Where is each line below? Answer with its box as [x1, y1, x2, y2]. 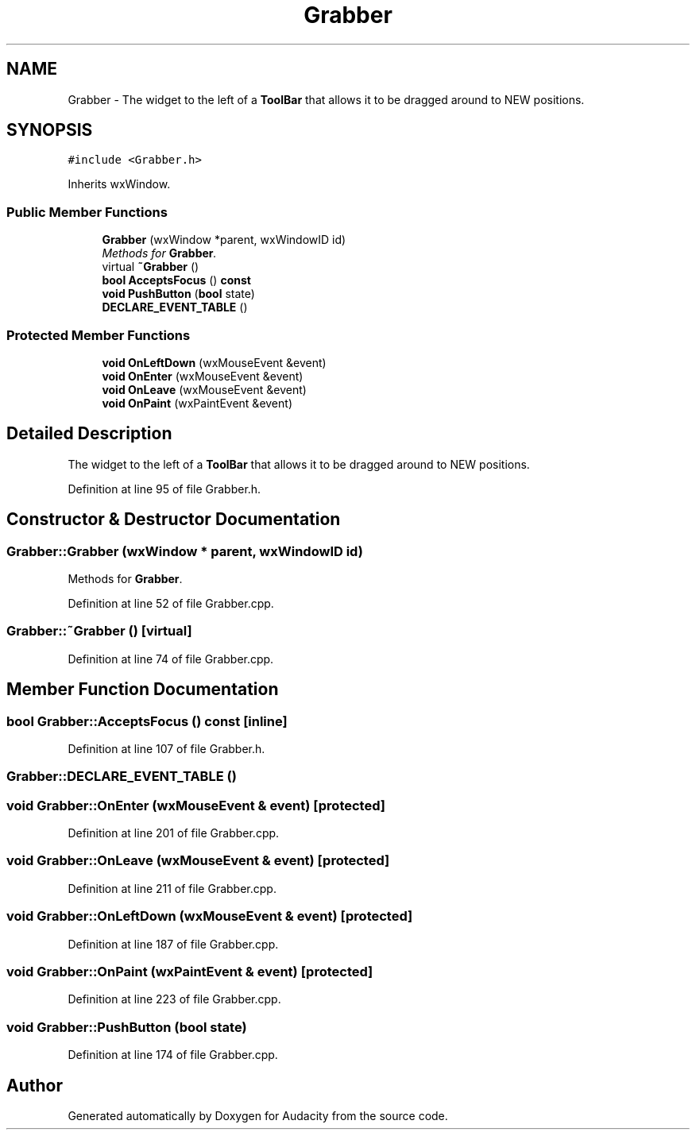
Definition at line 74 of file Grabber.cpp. [68, 651, 274, 666]
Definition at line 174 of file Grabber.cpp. [68, 1048, 278, 1062]
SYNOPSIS [6, 120, 93, 141]
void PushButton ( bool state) [102, 287, 255, 301]
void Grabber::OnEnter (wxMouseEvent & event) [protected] [6, 797, 385, 813]
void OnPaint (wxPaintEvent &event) [102, 396, 292, 410]
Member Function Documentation [6, 679, 279, 700]
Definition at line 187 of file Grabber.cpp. [68, 937, 279, 951]
